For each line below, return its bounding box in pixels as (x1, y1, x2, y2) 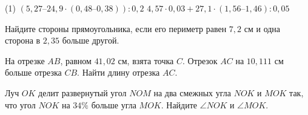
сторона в (5, 34, 41, 47)
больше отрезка (5, 66, 62, 79)
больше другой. (62, 34, 119, 47)
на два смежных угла (153, 86, 231, 99)
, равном (60, 54, 92, 67)
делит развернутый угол (38, 86, 127, 99)
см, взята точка (118, 54, 174, 67)
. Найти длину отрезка (77, 66, 160, 79)
